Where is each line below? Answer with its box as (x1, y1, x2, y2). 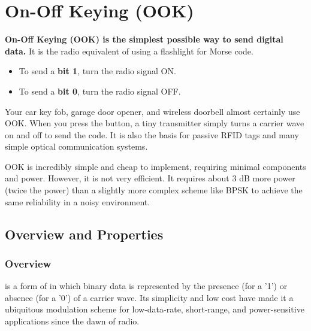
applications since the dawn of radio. (5, 315, 140, 327)
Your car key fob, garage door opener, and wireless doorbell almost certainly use (5, 105, 300, 117)
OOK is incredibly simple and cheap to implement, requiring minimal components (5, 160, 306, 172)
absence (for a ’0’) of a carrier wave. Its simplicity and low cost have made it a (5, 291, 294, 303)
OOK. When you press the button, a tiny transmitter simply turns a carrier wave (5, 117, 304, 129)
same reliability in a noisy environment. (5, 195, 150, 208)
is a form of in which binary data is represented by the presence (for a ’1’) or (5, 280, 288, 292)
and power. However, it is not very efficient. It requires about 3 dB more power (5, 172, 295, 184)
